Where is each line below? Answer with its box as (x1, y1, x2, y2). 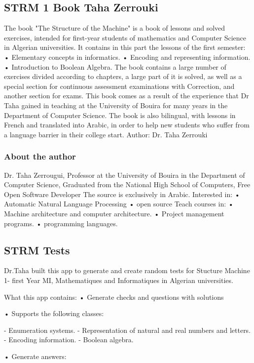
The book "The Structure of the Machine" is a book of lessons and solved (4, 23, 225, 33)
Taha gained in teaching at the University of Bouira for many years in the (4, 100, 228, 110)
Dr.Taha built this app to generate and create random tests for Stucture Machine (4, 265, 250, 276)
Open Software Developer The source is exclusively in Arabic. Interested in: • (4, 189, 240, 199)
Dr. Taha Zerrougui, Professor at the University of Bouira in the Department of (4, 169, 245, 180)
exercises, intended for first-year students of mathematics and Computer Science (4, 32, 247, 42)
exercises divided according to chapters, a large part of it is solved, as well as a (4, 71, 242, 81)
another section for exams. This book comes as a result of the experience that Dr (4, 90, 249, 101)
